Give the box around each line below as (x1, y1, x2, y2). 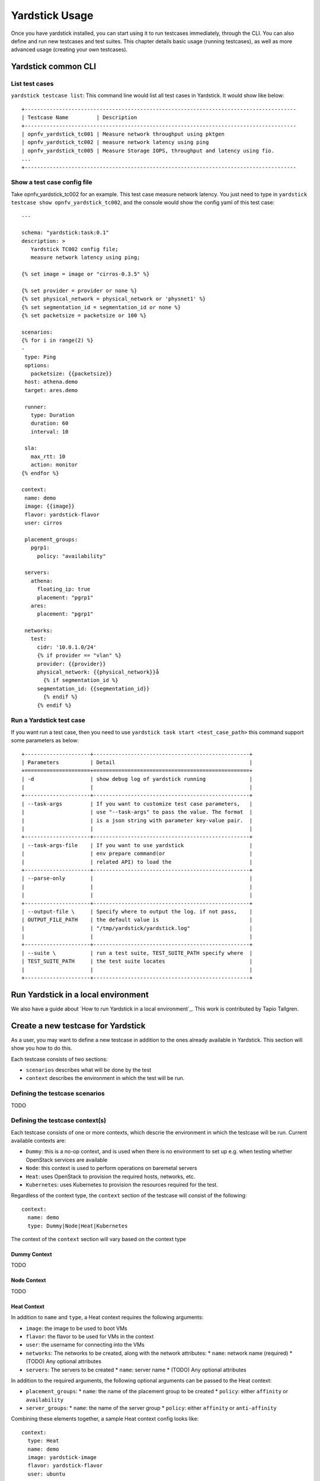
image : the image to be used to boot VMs (25, 1325, 127, 1332)
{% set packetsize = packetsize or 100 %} (21, 312, 147, 319)
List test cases (11, 80, 54, 88)
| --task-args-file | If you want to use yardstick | (21, 842, 253, 848)
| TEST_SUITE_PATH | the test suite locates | (21, 958, 253, 965)
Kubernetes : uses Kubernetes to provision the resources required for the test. (25, 1181, 219, 1188)
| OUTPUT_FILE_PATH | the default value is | (21, 916, 253, 924)
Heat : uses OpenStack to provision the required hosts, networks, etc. (25, 1173, 196, 1180)
